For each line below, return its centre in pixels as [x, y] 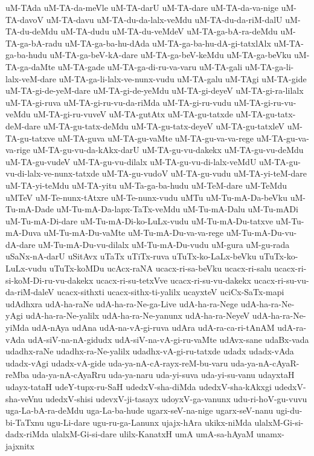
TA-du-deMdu [32, 31]
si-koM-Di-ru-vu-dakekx [50, 280]
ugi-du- [289, 410]
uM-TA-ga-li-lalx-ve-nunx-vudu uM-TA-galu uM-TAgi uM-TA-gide [183, 78]
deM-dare [23, 125]
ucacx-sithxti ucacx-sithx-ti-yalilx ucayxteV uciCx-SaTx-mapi [171, 292]
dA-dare [21, 244]
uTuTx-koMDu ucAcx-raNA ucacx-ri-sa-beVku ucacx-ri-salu [160, 268]
